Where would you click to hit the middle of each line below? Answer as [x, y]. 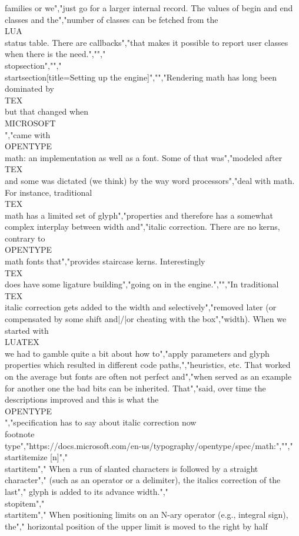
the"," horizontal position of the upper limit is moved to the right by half [136, 526]
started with [27, 330]
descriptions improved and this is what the [82, 399]
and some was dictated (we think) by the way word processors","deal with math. [150, 180]
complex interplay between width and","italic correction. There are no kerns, [142, 227]
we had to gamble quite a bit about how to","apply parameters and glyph [137, 353]
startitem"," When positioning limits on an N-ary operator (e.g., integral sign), [147, 515]
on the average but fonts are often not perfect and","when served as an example [148, 376]
